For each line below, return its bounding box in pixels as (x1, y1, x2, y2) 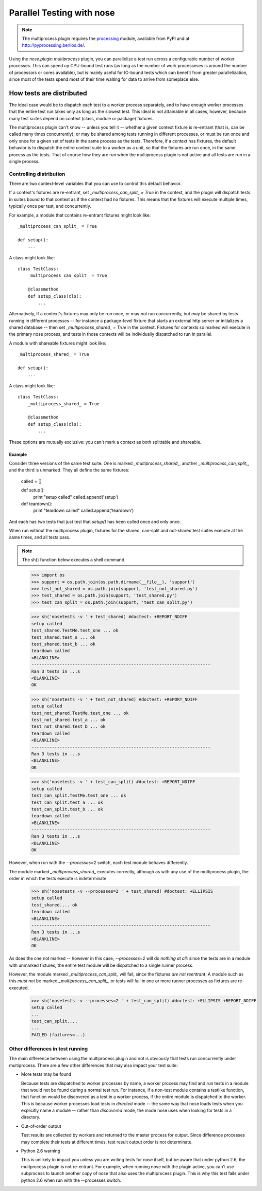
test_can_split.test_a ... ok (31, 799, 103, 805)
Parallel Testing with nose (9, 7, 115, 18)
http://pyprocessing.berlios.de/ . (22, 42, 85, 48)
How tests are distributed (9, 89, 87, 97)
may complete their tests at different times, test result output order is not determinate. (21, 1139, 193, 1145)
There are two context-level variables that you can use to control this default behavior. (9, 180, 182, 187)
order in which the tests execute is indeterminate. (9, 876, 108, 882)
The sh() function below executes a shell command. (22, 557, 126, 563)
